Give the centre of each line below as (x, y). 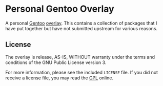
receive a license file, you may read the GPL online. (59, 78)
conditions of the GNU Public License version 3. (56, 62)
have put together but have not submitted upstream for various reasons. (81, 28)
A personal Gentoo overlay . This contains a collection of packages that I (81, 23)
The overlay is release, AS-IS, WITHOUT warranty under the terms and (80, 57)
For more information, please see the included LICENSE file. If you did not (81, 72)
